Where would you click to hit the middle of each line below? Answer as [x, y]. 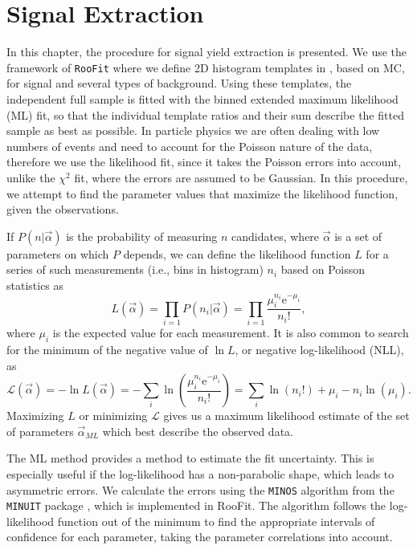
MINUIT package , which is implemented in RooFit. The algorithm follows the [196, 505]
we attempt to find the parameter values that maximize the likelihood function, [202, 193]
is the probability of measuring [142, 236]
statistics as [35, 285]
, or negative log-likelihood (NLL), [319, 349]
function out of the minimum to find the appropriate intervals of [216, 521]
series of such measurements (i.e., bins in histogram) [135, 269]
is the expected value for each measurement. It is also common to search [231, 333]
